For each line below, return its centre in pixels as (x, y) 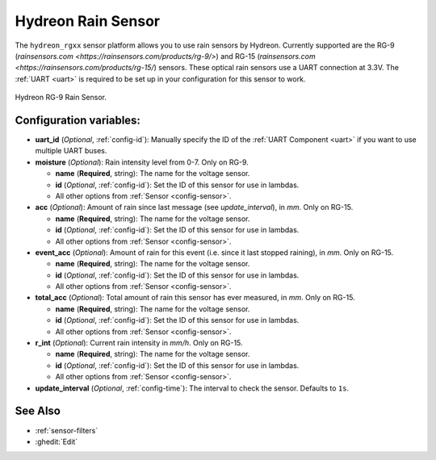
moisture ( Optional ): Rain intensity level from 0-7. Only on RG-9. (142, 162)
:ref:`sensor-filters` (67, 430)
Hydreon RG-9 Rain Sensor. (61, 98)
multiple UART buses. (71, 151)
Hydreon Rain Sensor (88, 21)
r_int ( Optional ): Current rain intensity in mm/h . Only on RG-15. (139, 343)
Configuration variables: (78, 120)
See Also (38, 411)
